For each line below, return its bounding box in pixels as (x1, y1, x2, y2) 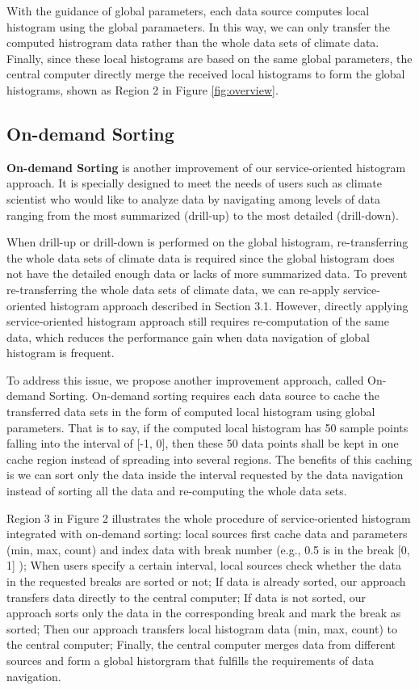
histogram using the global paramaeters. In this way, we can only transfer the (6, 18, 391, 35)
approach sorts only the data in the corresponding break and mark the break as (6, 604, 401, 621)
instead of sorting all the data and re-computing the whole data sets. (6, 482, 347, 499)
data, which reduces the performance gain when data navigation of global (6, 328, 370, 345)
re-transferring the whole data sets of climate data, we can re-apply (6, 280, 340, 297)
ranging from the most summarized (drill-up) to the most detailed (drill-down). (6, 206, 399, 223)
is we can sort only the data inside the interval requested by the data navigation (6, 466, 404, 483)
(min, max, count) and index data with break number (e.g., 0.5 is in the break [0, (6, 541, 410, 557)
